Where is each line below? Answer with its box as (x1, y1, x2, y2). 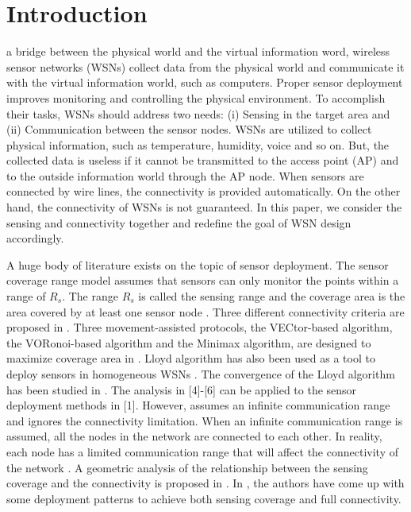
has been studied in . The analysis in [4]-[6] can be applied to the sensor (6, 381, 357, 398)
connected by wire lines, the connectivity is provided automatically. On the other (6, 183, 401, 200)
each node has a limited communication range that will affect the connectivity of (6, 443, 398, 460)
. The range (62, 288, 118, 304)
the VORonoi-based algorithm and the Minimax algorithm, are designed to (6, 334, 371, 351)
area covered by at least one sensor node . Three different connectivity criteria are (6, 303, 405, 320)
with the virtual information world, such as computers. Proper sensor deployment (6, 74, 403, 91)
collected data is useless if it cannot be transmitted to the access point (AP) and (6, 152, 399, 169)
